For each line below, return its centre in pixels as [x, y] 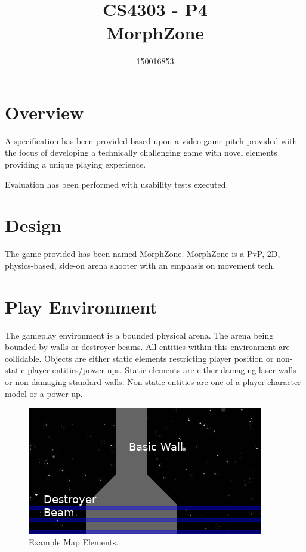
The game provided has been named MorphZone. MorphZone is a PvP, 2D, [143, 254]
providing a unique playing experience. [75, 164]
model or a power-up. [44, 393]
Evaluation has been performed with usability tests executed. [117, 184]
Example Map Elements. [74, 542]
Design [33, 225]
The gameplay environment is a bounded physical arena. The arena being [139, 335]
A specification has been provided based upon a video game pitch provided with [151, 140]
